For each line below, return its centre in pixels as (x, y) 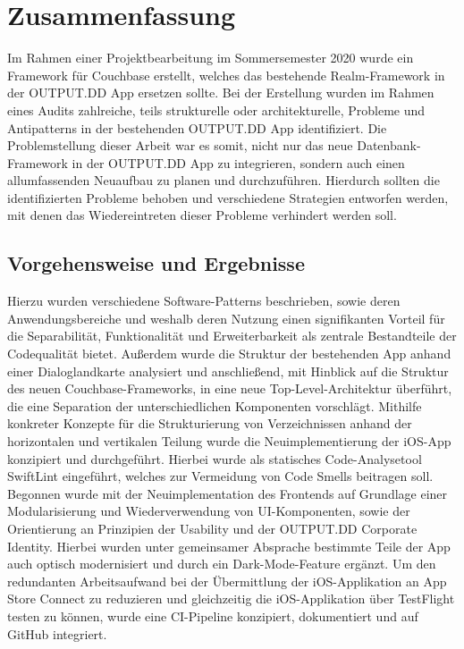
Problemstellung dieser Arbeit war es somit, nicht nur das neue (180, 145)
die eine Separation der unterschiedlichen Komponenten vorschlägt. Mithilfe (215, 405)
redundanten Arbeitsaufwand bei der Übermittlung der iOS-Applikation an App (227, 581)
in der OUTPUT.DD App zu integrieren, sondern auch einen (238, 162)
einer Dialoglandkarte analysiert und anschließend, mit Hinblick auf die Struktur (228, 371)
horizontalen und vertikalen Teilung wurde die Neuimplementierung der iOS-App (229, 441)
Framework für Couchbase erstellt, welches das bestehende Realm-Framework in (226, 75)
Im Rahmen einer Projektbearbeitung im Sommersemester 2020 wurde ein (211, 58)
